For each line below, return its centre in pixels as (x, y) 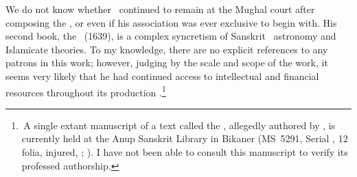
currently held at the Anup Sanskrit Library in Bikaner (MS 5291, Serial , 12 (185, 138)
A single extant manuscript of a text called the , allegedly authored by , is (180, 125)
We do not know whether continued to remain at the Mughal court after (160, 9)
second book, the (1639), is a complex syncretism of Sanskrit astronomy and (171, 36)
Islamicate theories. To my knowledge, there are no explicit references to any (167, 49)
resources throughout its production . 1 (86, 91)
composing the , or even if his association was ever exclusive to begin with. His (171, 22)
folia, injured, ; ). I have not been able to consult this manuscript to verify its (185, 152)
